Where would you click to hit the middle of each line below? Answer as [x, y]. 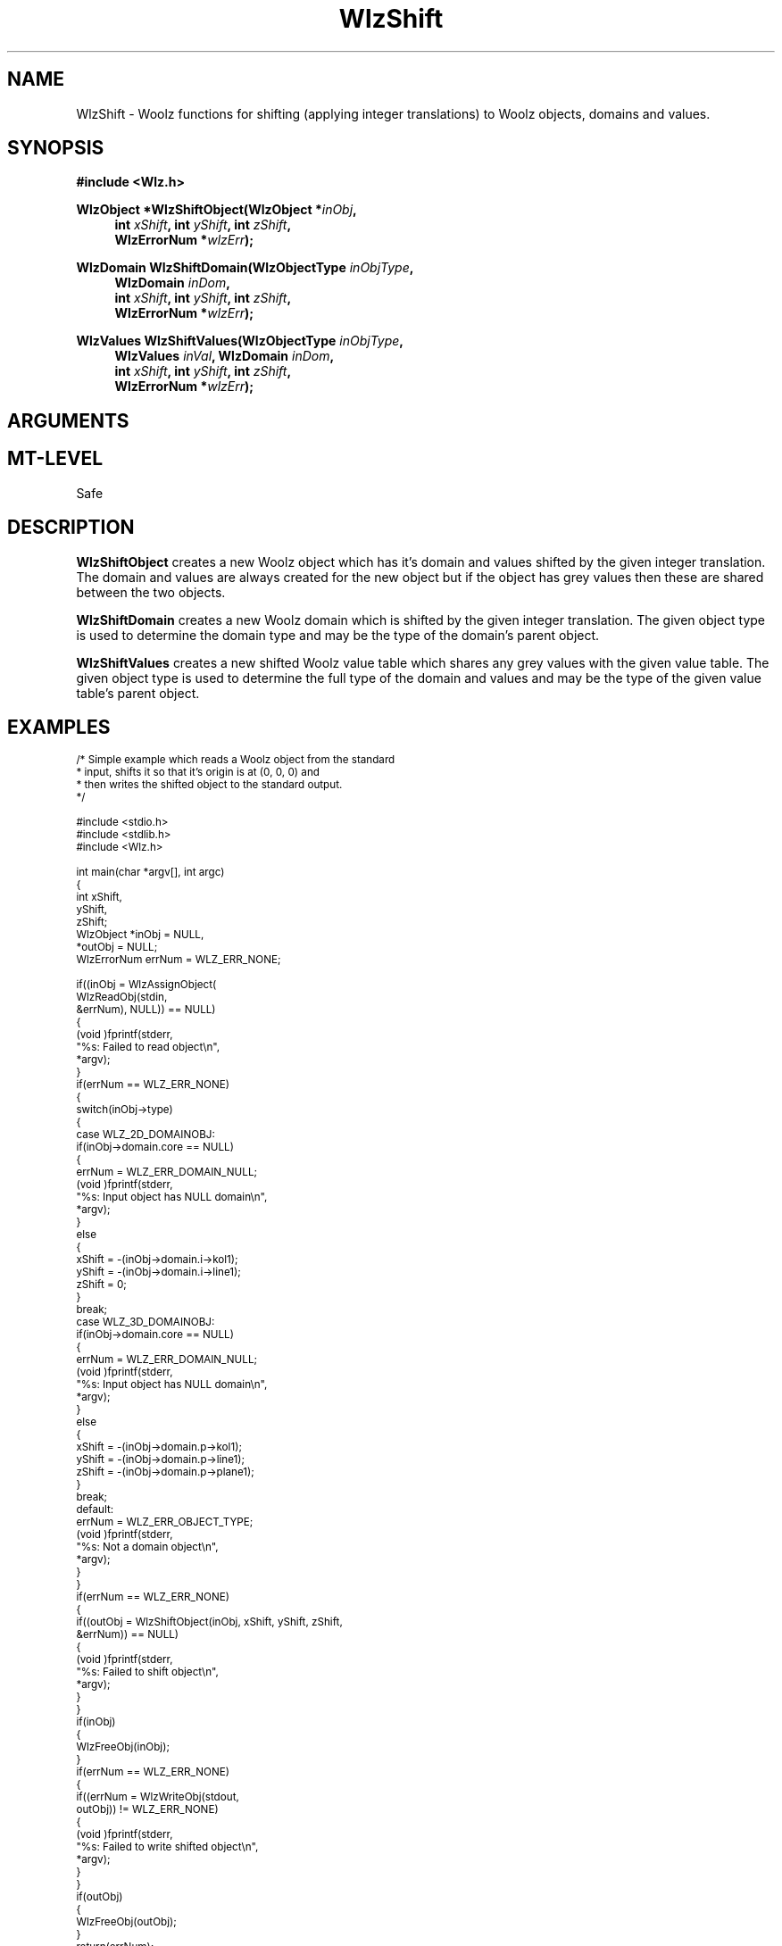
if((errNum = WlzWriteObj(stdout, [158, 1797]
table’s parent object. [138, 693]
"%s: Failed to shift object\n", [147, 1672]
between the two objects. [151, 592]
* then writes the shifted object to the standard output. [209, 785]
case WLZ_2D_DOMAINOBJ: [146, 1135]
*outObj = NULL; [117, 948]
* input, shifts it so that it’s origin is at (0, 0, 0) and [198, 773]
